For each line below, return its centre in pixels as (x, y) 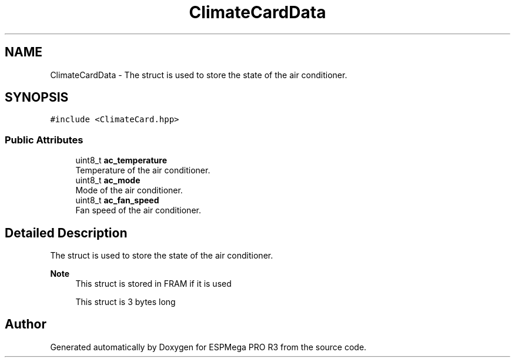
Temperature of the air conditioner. (143, 170)
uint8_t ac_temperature (121, 160)
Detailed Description (66, 233)
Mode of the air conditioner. (129, 190)
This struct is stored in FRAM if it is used (153, 284)
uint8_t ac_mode (108, 180)
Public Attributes (44, 140)
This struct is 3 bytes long (126, 302)
